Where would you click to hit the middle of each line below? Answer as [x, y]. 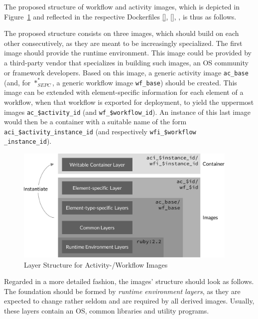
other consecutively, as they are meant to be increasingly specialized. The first [123, 43]
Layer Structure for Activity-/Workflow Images [96, 264]
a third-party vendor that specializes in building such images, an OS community [126, 62]
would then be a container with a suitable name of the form [95, 122]
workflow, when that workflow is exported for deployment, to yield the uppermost [129, 102]
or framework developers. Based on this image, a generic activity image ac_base [126, 72]
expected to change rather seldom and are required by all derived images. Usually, [129, 301]
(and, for [17, 82]
